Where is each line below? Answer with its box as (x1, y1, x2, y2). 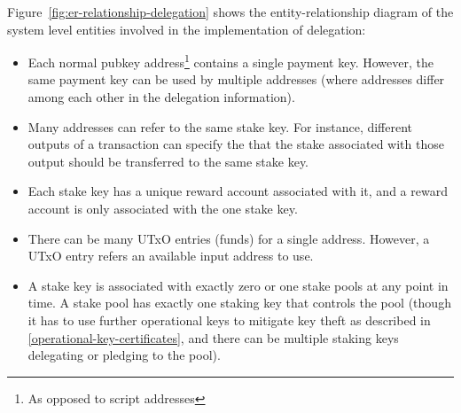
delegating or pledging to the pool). (27, 346, 221, 364)
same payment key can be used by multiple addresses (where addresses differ (27, 70, 445, 89)
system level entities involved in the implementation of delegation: (7, 19, 366, 38)
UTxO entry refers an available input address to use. (27, 246, 314, 265)
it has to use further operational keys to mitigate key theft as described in (27, 310, 431, 329)
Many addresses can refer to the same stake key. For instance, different (27, 117, 413, 136)
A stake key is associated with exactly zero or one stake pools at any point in (27, 276, 449, 294)
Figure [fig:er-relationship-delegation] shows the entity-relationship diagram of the (7, 3, 454, 20)
